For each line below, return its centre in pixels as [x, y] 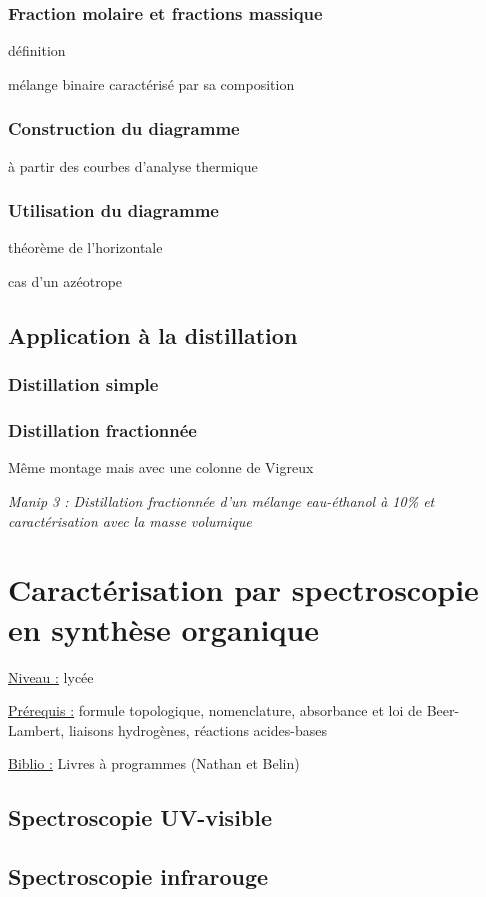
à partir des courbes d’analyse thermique [133, 165]
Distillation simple [83, 384]
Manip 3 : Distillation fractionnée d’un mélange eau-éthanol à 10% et [221, 501]
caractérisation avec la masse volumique [130, 520]
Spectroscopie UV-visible [140, 817]
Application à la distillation [153, 335]
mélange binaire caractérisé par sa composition [151, 83]
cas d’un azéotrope [65, 281]
